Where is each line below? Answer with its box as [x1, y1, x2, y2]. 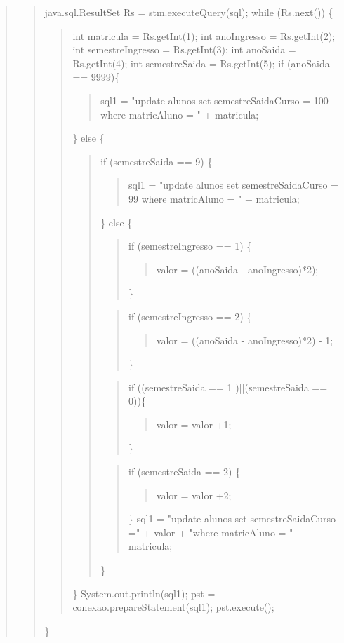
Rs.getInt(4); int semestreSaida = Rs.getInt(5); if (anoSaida [72, 55, 330, 70]
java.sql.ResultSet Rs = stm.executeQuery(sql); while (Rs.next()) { [44, 5, 333, 19]
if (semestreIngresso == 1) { [128, 238, 252, 253]
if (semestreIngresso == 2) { [128, 309, 252, 323]
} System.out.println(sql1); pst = [72, 586, 216, 600]
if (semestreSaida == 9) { [100, 154, 213, 168]
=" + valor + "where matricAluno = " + [128, 524, 304, 539]
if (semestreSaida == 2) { [128, 464, 241, 479]
